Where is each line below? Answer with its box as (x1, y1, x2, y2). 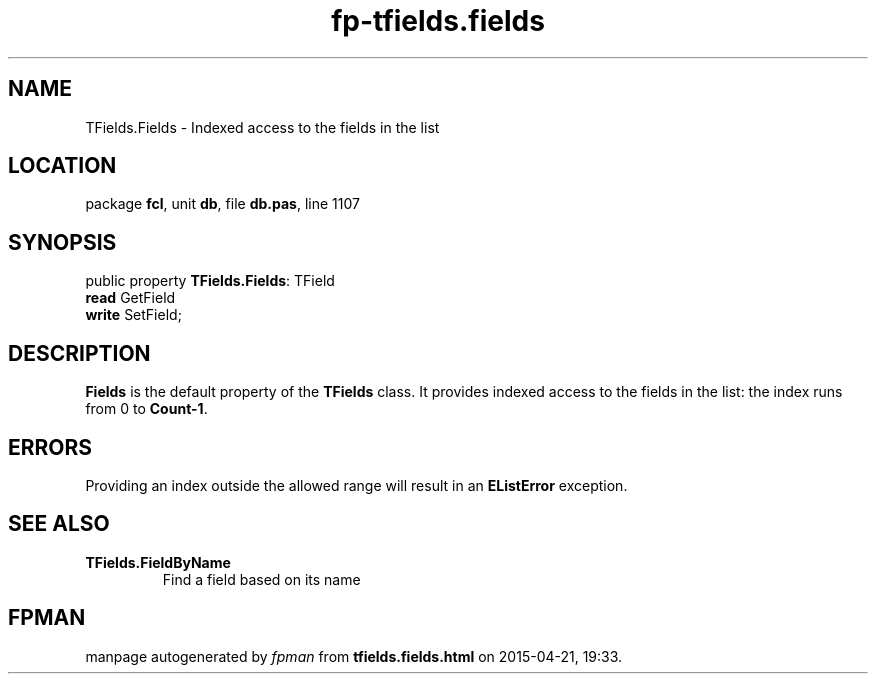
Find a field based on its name (162, 570, 361, 588)
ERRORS (8, 434, 93, 460)
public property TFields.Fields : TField (85, 272, 335, 290)
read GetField (85, 289, 176, 307)
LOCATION (8, 153, 117, 179)
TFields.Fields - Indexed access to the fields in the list (85, 118, 440, 136)
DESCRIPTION (8, 340, 151, 366)
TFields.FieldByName (85, 553, 231, 571)
